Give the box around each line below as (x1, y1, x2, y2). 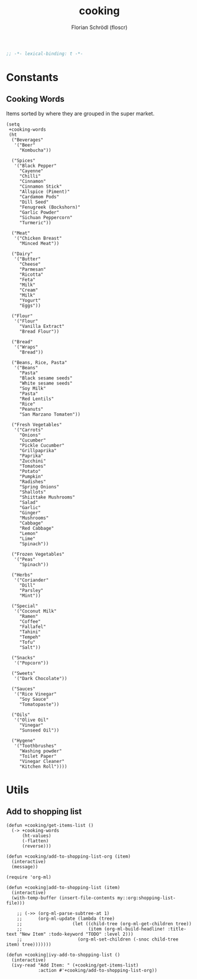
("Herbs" (11, 572, 33, 578)
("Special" (11, 603, 38, 609)
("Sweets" (11, 670, 35, 676)
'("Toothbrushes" (14, 743, 57, 749)
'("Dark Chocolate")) (14, 675, 67, 681)
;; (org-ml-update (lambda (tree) (17, 916, 115, 922)
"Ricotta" (19, 271, 44, 278)
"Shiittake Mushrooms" (19, 494, 76, 500)
